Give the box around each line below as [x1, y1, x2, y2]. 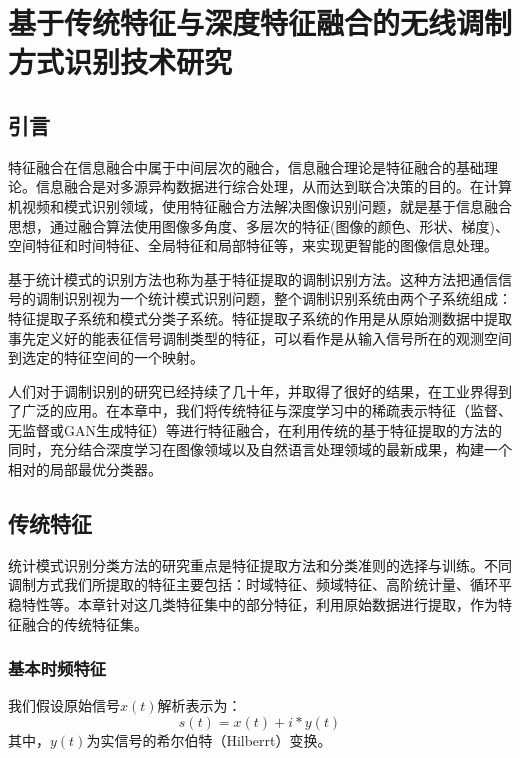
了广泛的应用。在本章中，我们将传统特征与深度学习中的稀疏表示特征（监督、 [8, 400, 512, 421]
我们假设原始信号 [8, 695, 120, 716]
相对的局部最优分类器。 [8, 459, 162, 480]
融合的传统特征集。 [21, 613, 148, 634]
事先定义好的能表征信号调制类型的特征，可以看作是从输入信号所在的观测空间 [8, 327, 512, 348]
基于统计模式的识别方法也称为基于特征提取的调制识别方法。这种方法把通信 [8, 268, 498, 289]
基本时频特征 [8, 656, 107, 681]
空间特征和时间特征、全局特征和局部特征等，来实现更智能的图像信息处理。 [8, 235, 498, 256]
